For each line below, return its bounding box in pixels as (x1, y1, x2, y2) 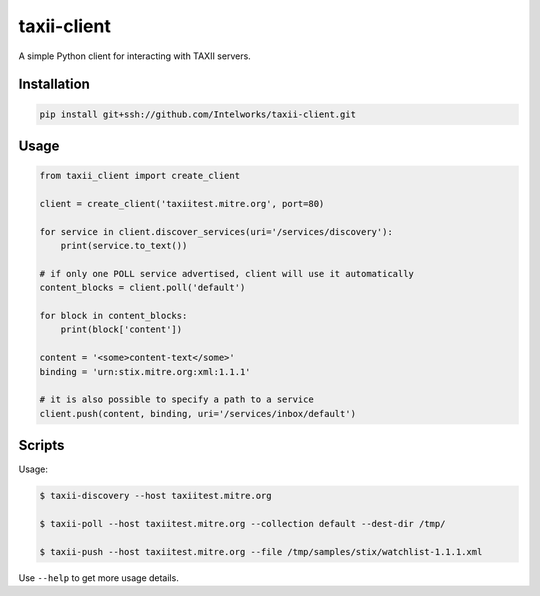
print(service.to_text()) (60, 240, 188, 252)
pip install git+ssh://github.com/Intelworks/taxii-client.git (39, 108, 357, 120)
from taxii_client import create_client (39, 170, 240, 182)
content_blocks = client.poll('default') (39, 282, 246, 294)
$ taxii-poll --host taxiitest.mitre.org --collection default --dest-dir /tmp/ (39, 518, 446, 530)
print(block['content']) (60, 324, 183, 335)
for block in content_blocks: (39, 310, 188, 322)
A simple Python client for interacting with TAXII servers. (18, 50, 252, 62)
